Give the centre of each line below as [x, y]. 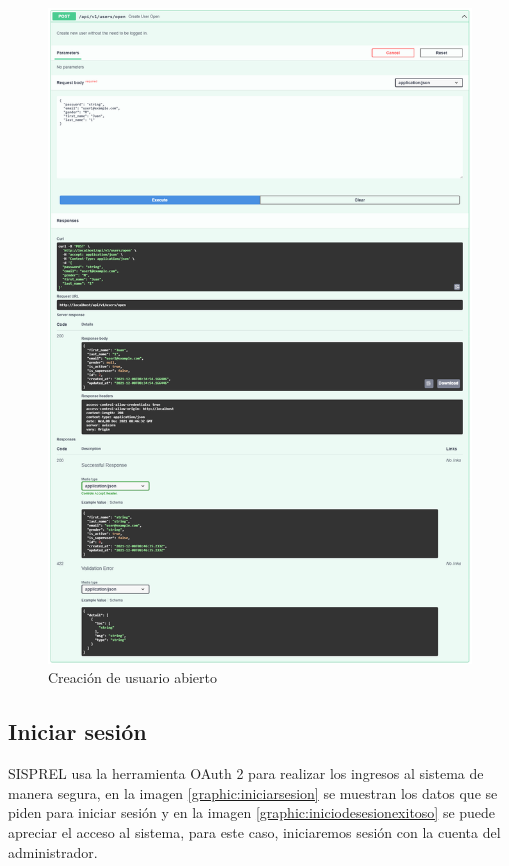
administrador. [53, 851]
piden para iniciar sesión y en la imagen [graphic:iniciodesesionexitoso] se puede [252, 812]
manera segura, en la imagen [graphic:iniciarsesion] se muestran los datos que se [253, 792]
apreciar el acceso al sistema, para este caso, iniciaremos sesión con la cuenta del [254, 832]
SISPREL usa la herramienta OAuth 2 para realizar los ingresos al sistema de [246, 773]
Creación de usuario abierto [132, 677]
